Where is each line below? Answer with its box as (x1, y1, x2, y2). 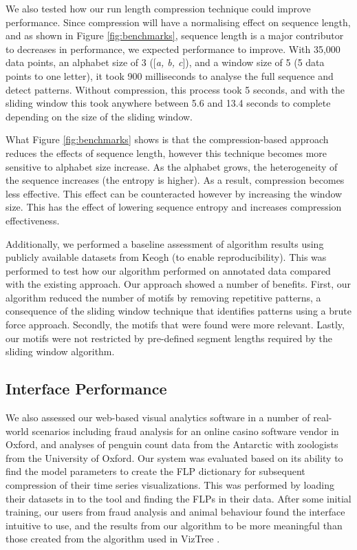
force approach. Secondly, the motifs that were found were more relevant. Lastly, (6, 317, 345, 332)
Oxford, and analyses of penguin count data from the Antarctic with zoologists (6, 437, 338, 452)
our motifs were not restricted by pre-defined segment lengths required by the (6, 330, 333, 345)
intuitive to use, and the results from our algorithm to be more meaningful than (6, 518, 343, 532)
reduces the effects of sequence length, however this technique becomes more (6, 145, 327, 160)
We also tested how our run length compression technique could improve (6, 1, 311, 15)
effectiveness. (6, 213, 60, 227)
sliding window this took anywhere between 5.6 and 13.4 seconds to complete (6, 96, 331, 110)
